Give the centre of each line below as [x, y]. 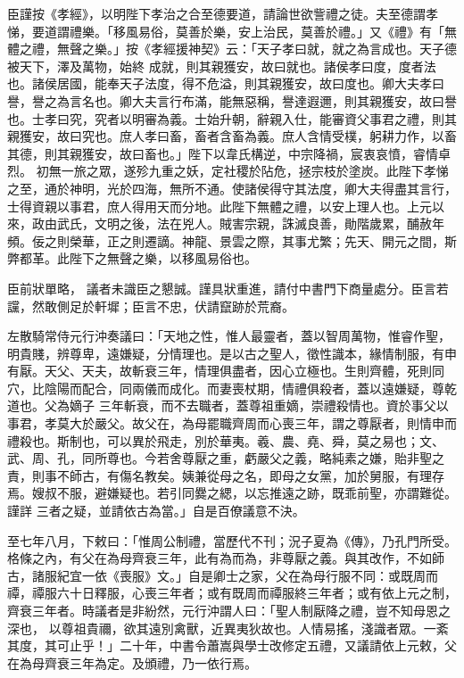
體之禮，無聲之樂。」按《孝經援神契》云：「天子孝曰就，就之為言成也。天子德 [232, 49]
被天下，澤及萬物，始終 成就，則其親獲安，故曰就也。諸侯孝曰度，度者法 [222, 66]
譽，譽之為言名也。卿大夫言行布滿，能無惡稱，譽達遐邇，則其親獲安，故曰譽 [232, 100]
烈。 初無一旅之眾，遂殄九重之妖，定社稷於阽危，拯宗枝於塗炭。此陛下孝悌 [228, 171]
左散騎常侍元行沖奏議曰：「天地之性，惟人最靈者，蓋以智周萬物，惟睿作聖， [229, 336]
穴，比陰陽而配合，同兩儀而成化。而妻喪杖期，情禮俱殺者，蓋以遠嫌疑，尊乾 [232, 388]
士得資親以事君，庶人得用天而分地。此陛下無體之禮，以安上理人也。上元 [220, 206]
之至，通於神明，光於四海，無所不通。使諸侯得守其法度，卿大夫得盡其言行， [232, 188]
